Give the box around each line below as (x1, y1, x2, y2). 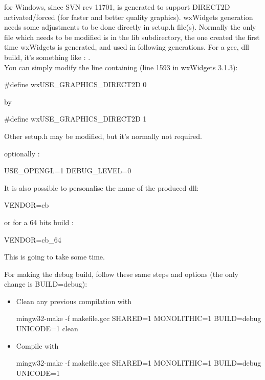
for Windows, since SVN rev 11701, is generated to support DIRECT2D (4, 2, 230, 12)
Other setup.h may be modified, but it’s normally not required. (4, 130, 202, 141)
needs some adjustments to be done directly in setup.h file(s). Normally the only (4, 22, 256, 32)
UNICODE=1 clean (16, 323, 78, 334)
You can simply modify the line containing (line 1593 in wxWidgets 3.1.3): (4, 62, 238, 72)
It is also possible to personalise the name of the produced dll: (4, 182, 199, 193)
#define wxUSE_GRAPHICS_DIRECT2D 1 (4, 113, 147, 124)
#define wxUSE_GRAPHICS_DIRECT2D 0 (4, 79, 147, 90)
